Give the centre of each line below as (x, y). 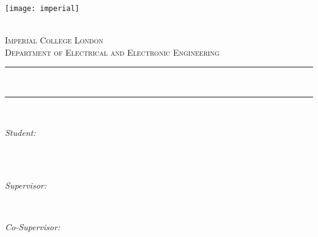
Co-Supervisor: (33, 226)
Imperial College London (54, 40)
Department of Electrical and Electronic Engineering (112, 52)
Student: (20, 132)
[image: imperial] (42, 9)
